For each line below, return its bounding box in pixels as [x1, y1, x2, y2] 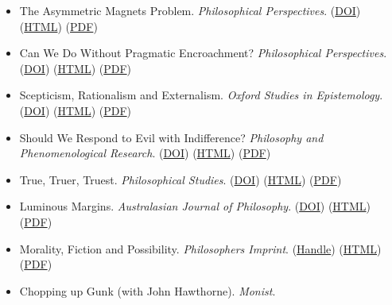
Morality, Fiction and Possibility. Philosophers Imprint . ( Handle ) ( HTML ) [19, 240, 382, 257]
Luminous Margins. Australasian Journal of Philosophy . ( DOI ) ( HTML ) [19, 198, 371, 214]
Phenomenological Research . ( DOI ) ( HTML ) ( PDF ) [19, 145, 271, 161]
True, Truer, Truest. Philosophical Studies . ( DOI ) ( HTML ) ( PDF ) [19, 171, 342, 187]
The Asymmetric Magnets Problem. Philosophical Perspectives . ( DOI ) [19, 2, 361, 18]
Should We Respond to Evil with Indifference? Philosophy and [19, 129, 324, 145]
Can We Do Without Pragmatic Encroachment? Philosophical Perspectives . [19, 44, 387, 61]
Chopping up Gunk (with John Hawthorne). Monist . [19, 282, 276, 299]
